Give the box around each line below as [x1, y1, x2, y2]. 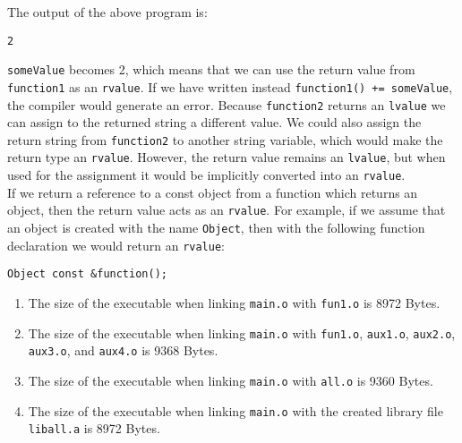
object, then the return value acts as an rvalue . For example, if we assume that [7, 200, 446, 219]
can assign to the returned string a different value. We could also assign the [7, 113, 422, 132]
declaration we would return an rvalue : [7, 235, 225, 254]
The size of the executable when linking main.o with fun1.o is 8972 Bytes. [28, 294, 441, 311]
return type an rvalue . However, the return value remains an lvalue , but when [7, 148, 446, 166]
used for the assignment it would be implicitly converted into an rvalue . [7, 166, 406, 184]
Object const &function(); [7, 268, 167, 281]
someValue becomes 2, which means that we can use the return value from [7, 60, 415, 79]
